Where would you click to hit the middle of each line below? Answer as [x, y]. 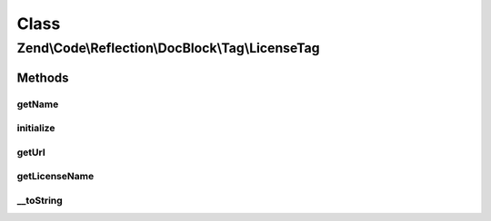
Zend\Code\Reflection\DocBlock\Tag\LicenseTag [168, 48]
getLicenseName [55, 177]
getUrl [31, 152]
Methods [43, 77]
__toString [40, 200]
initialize [36, 129]
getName [38, 104]
